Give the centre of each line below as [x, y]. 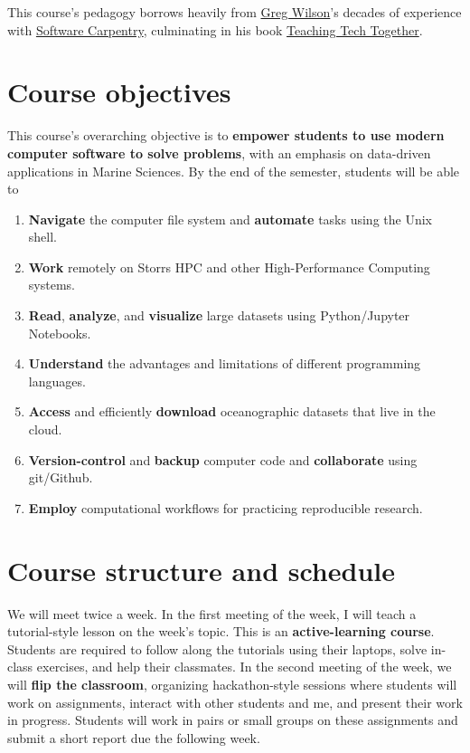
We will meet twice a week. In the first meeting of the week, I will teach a [212, 613]
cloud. [45, 429]
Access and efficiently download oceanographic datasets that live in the [232, 411]
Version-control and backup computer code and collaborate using [223, 459]
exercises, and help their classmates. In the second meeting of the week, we [244, 667]
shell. [42, 237]
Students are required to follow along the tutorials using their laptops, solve [217, 648]
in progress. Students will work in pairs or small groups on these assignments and [233, 720]
